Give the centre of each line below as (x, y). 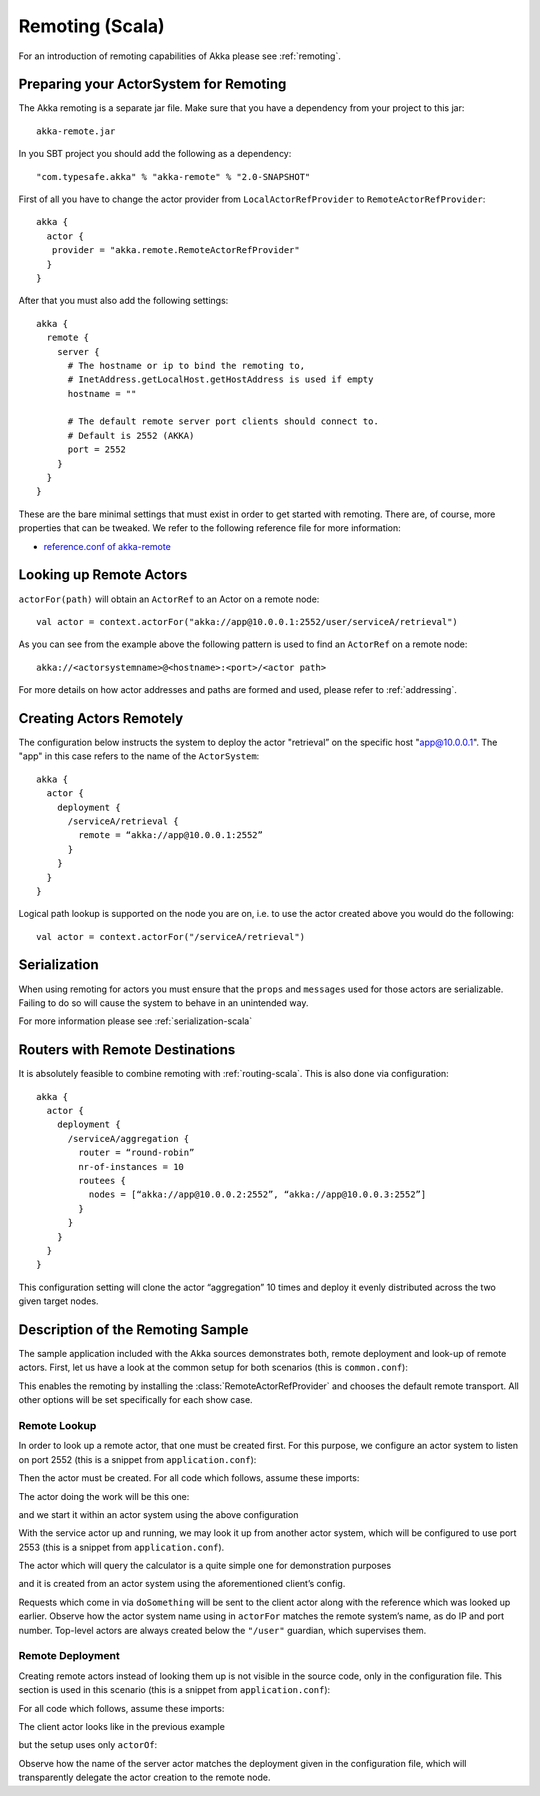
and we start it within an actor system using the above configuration (158, 1514)
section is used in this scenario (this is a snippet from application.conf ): (174, 1690)
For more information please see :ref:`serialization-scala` (135, 1021)
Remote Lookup (57, 1425)
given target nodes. (58, 1301)
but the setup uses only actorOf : (88, 1745)
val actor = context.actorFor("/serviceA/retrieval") (170, 936)
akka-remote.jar (76, 131)
